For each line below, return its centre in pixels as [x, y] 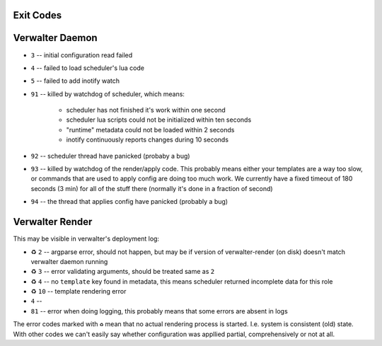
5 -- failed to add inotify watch [75, 81]
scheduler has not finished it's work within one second [146, 110]
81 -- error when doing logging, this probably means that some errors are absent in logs [159, 311]
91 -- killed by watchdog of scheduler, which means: [108, 94]
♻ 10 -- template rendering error [79, 292]
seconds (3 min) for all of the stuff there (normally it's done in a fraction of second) [152, 188]
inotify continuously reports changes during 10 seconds [147, 140]
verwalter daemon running [69, 261]
